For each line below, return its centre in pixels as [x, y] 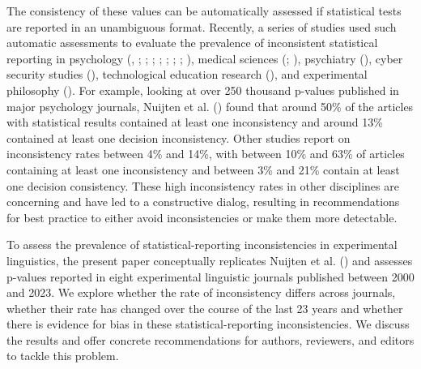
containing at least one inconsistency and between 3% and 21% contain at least [203, 169]
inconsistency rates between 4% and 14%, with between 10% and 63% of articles [206, 154]
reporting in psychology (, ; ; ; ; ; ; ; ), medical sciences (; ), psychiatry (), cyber [205, 58]
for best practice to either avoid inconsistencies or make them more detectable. [202, 217]
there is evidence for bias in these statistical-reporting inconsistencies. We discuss [208, 324]
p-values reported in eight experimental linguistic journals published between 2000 [210, 276]
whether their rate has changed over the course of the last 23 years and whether [205, 308]
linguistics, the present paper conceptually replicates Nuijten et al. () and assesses [210, 260]
